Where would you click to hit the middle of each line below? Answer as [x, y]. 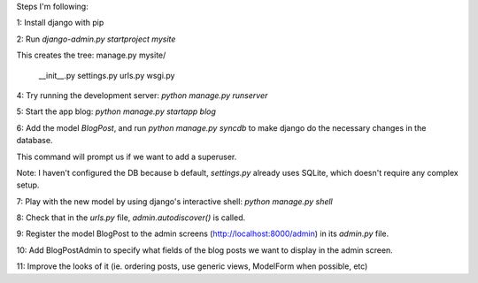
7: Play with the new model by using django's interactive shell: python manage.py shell [175, 201]
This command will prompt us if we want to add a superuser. [127, 157]
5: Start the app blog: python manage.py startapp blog [116, 111]
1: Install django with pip [60, 23]
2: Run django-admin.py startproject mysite [96, 39]
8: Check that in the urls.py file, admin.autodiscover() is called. [131, 218]
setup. [28, 185]
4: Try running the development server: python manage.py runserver [142, 95]
